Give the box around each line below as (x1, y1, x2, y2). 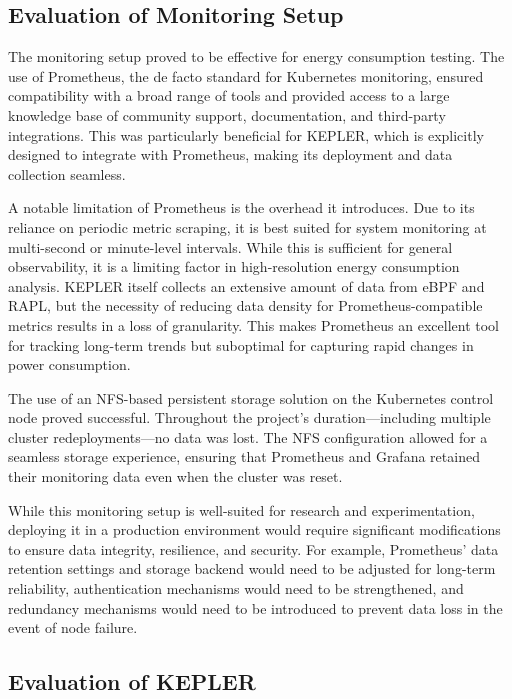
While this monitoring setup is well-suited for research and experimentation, (8, 499, 475, 520)
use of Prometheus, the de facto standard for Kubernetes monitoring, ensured (8, 65, 484, 86)
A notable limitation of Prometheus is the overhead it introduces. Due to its (8, 197, 475, 218)
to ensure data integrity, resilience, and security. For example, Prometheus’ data (8, 538, 499, 559)
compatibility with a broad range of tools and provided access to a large (8, 85, 450, 106)
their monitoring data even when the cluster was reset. (8, 466, 343, 487)
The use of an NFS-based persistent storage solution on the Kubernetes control (8, 387, 494, 408)
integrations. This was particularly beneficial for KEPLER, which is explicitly (8, 124, 484, 145)
